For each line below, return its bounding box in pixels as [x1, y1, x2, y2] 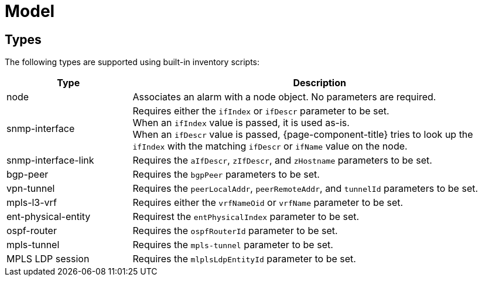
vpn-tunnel [6, 182, 55, 195]
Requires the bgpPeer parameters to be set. [132, 168, 320, 181]
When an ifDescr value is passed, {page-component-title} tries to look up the [132, 128, 473, 141]
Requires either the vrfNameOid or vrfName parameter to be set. [132, 197, 404, 209]
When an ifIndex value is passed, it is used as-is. [132, 117, 350, 129]
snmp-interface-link [6, 154, 94, 167]
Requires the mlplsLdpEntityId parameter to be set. [132, 253, 356, 265]
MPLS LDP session [6, 253, 90, 265]
